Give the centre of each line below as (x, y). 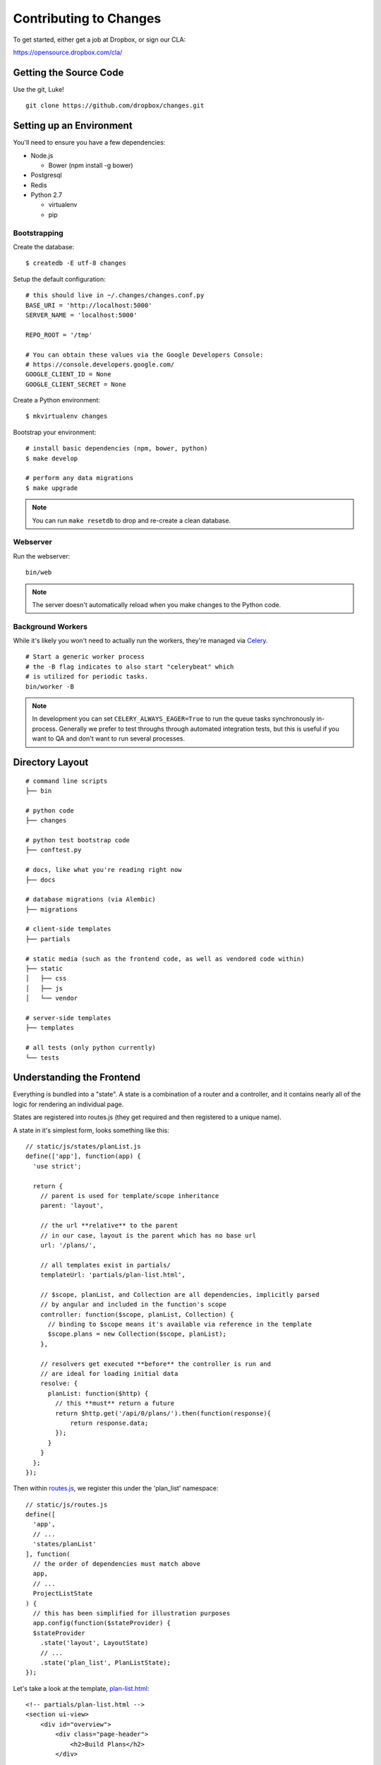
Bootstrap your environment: (55, 432)
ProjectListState (63, 1593)
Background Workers (50, 626)
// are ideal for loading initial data (109, 1374)
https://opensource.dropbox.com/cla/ (68, 52)
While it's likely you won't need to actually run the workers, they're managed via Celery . (140, 641)
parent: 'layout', (72, 1206)
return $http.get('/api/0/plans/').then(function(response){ (163, 1413)
